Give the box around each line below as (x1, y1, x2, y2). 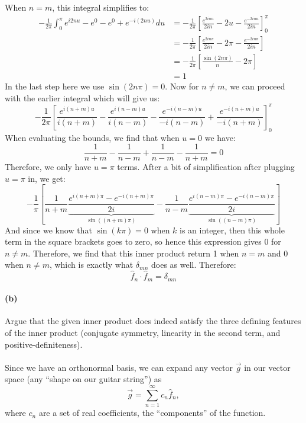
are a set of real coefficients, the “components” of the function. (38, 406, 266, 419)
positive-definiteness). (5, 338, 83, 350)
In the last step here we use (5, 80, 105, 92)
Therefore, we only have (5, 161, 92, 173)
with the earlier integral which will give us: (5, 91, 160, 104)
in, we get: (28, 172, 66, 184)
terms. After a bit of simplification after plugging (117, 161, 295, 173)
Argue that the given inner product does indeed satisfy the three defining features (5, 315, 301, 327)
